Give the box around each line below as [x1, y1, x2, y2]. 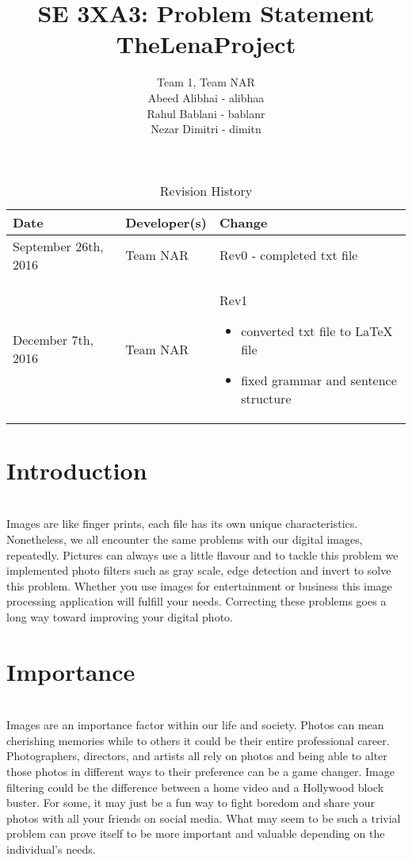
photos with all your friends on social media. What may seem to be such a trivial [6, 809, 401, 826]
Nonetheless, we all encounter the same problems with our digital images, [6, 531, 363, 547]
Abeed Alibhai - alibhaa [147, 89, 265, 105]
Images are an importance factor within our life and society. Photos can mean [6, 717, 384, 733]
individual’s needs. [6, 841, 96, 858]
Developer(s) [125, 212, 208, 231]
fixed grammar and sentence [241, 370, 397, 389]
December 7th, [13, 331, 94, 350]
